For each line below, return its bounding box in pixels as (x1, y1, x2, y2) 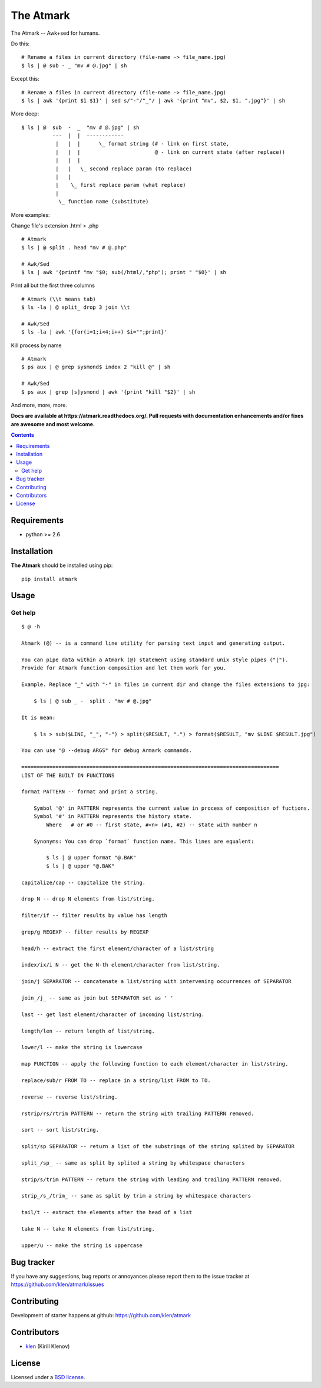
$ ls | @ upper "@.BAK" (46, 862, 115, 869)
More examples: (11, 211, 50, 218)
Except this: (11, 75, 39, 83)
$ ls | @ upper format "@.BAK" (46, 855, 137, 861)
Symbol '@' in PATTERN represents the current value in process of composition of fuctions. (33, 805, 310, 812)
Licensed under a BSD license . (11, 1373, 85, 1380)
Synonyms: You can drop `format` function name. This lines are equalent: (33, 838, 254, 845)
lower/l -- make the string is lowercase (21, 1044, 143, 1051)
